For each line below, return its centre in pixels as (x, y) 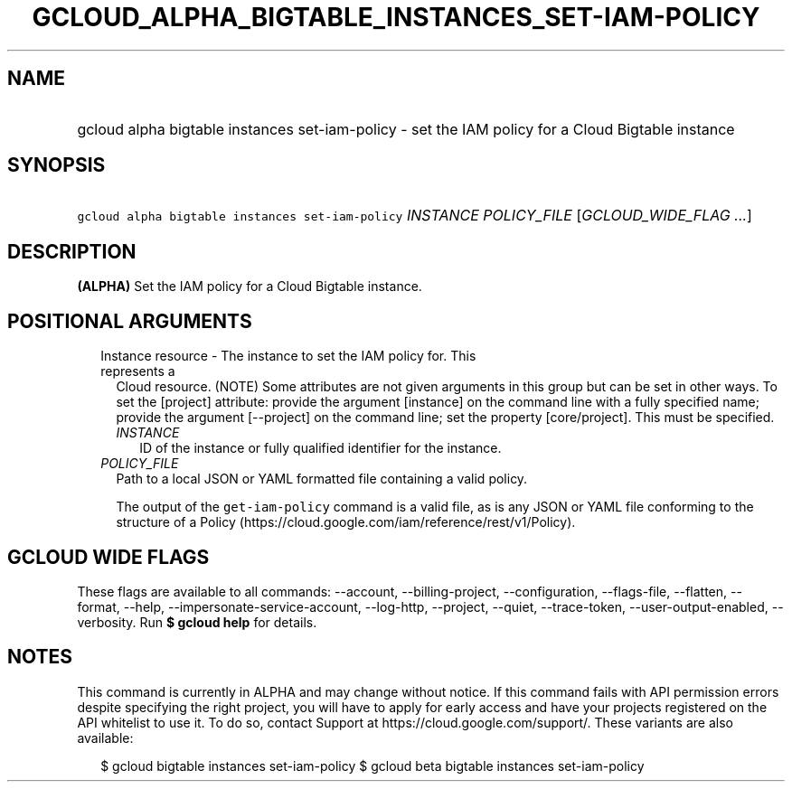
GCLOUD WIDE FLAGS (108, 557)
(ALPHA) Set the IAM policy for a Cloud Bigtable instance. (250, 286)
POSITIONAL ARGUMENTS (130, 321)
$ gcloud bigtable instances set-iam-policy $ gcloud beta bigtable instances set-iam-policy (372, 766)
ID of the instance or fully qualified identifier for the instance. (321, 448)
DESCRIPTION (72, 251)
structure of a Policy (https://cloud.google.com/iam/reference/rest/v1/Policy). (346, 522)
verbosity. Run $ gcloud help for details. (197, 622)
